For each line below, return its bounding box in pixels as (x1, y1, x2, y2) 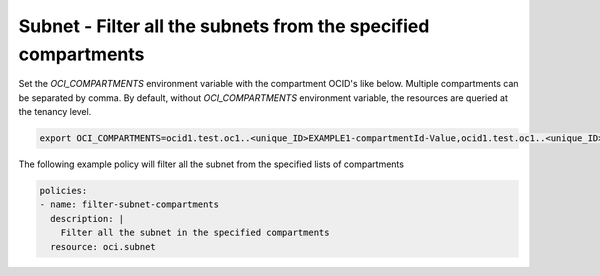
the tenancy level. (18, 106, 92, 118)
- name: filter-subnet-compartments (39, 199, 220, 210)
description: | (50, 213, 125, 224)
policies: (39, 185, 88, 197)
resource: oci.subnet (50, 241, 157, 252)
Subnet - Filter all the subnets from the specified (18, 15, 430, 37)
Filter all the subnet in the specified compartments (60, 227, 330, 239)
